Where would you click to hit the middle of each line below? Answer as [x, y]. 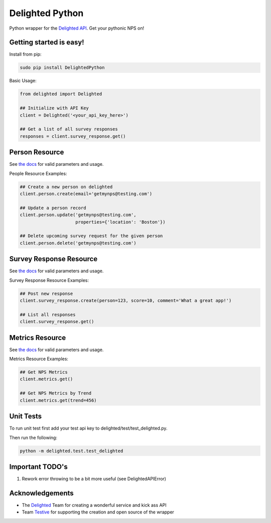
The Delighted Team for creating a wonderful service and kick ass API [94, 505]
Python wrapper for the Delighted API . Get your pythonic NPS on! [77, 28]
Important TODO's [38, 466]
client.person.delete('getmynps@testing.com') [78, 243]
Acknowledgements [41, 493]
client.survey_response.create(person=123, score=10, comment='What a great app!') [126, 301]
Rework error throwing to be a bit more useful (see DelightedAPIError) [94, 479]
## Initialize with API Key [54, 108]
